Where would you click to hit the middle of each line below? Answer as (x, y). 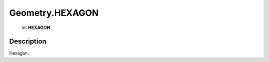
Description (28, 42)
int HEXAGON (36, 28)
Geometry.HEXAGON (54, 13)
